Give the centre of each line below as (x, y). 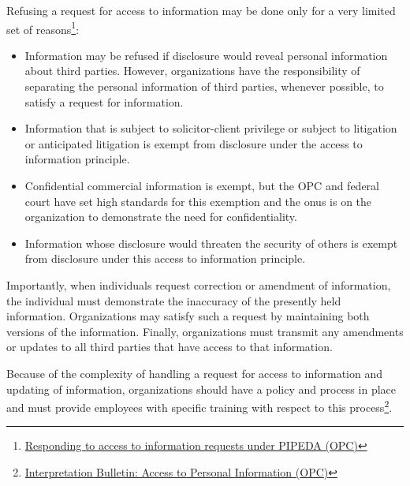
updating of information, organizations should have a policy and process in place (201, 389)
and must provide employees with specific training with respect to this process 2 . (199, 406)
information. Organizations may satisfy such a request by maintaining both (188, 316)
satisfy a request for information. (104, 101)
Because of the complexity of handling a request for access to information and (194, 373)
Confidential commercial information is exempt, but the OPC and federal (202, 185)
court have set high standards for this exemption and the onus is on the (198, 201)
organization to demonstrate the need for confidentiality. (161, 217)
